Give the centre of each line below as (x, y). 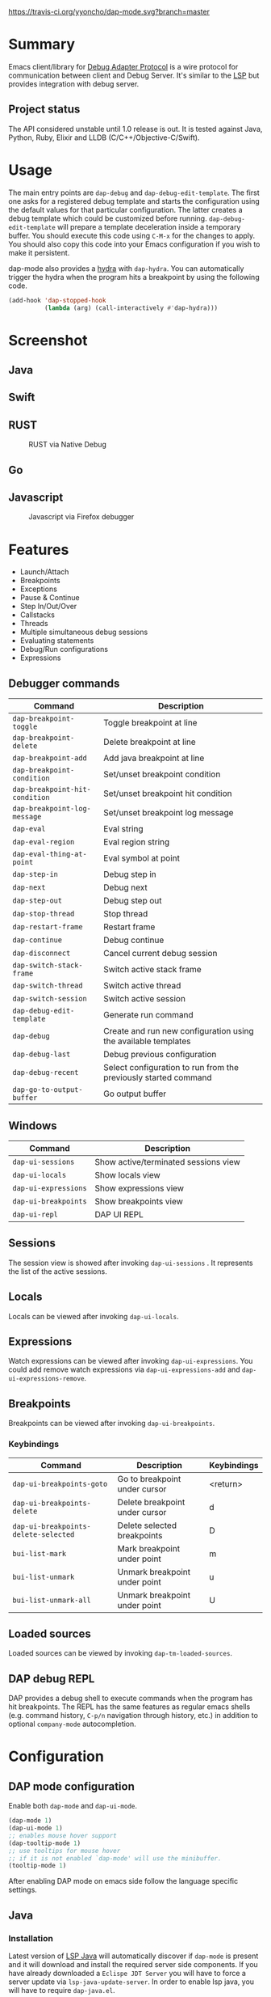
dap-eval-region (44, 842)
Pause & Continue (50, 598)
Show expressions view (139, 1188)
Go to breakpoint (149, 1479)
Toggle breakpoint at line (150, 723)
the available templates (147, 1041)
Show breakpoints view (139, 1201)
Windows (33, 1125)
